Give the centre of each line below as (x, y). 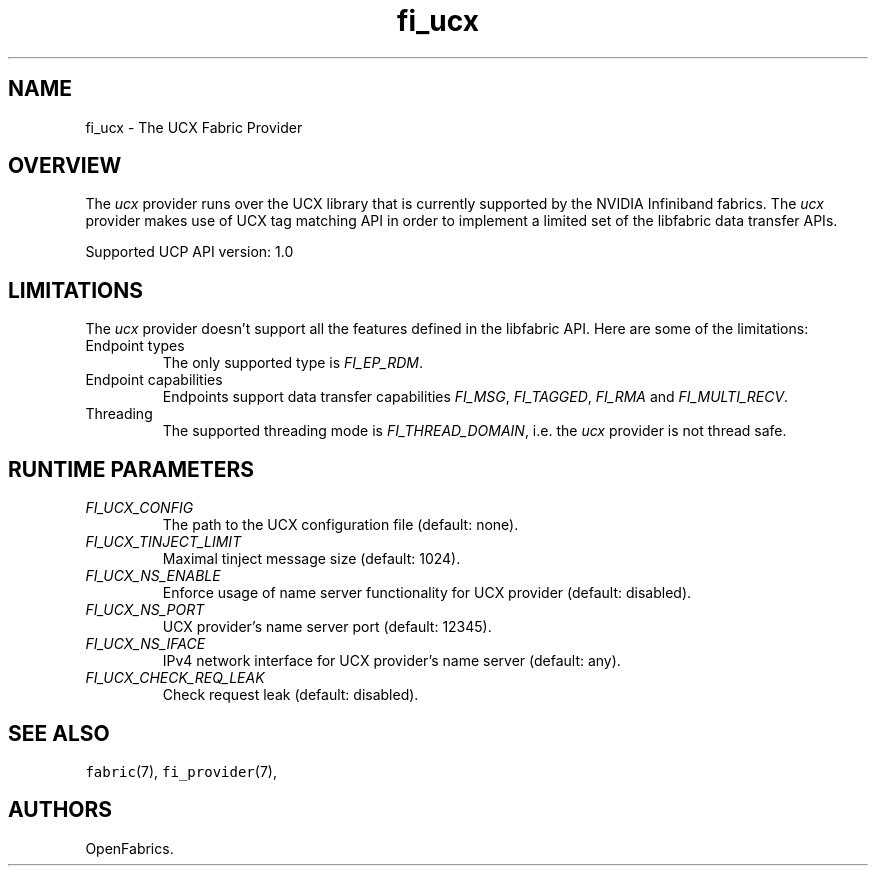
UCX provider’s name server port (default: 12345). (327, 627)
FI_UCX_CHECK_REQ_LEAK (175, 678)
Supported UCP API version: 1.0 (189, 252)
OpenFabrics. (129, 848)
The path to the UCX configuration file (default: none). (340, 525)
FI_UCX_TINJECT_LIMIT (163, 542)
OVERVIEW (65, 166)
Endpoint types (135, 346)
